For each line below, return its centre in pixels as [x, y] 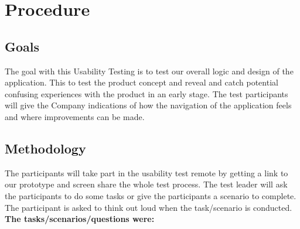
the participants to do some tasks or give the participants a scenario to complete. [151, 195]
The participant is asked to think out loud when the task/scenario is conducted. [149, 207]
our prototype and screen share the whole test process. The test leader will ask [146, 184]
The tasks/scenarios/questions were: [80, 219]
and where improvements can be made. [75, 116]
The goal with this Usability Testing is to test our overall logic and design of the [149, 71]
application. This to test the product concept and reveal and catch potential [142, 82]
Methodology [45, 148]
